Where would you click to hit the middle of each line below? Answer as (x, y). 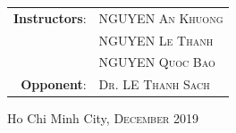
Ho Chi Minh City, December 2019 (103, 118)
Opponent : (54, 84)
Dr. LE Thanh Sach (154, 84)
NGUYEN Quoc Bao (157, 62)
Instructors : (50, 17)
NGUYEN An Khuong (161, 17)
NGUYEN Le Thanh (156, 40)
